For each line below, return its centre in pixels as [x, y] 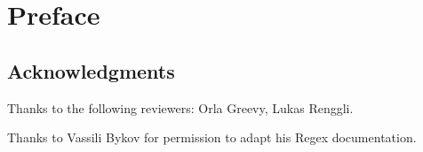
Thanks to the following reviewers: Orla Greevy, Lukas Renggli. [180, 107]
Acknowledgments [91, 70]
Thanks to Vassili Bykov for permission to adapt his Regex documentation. [212, 137]
